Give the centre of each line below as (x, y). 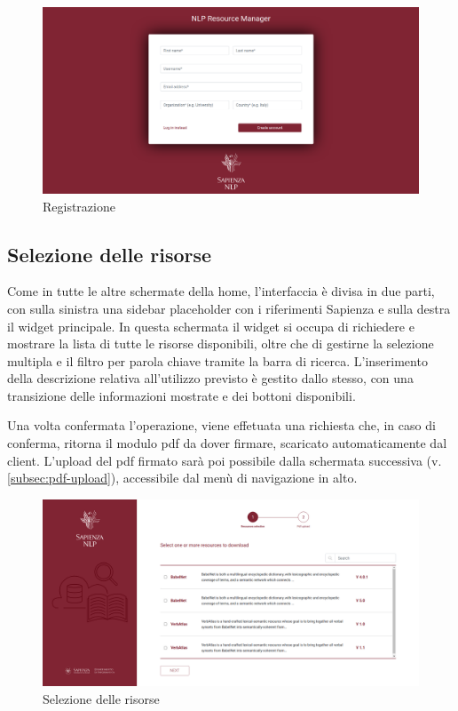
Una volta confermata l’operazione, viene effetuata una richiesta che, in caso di (221, 425)
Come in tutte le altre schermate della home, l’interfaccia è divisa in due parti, (221, 291)
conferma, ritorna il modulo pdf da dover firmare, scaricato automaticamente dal (227, 443)
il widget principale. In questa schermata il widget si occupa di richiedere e (211, 326)
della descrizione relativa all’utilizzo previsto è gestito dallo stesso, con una (210, 378)
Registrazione (79, 206)
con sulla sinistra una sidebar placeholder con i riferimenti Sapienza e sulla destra (229, 308)
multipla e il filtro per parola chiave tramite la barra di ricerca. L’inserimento (217, 360)
